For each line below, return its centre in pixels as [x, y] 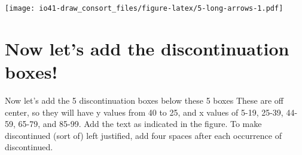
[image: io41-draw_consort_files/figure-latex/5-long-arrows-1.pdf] [144, 8]
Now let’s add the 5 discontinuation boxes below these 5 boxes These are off [144, 100]
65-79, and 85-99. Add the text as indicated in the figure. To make [140, 124]
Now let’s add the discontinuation [147, 48]
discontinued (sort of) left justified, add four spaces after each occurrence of [143, 135]
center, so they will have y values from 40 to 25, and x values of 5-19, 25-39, [144, 112]
